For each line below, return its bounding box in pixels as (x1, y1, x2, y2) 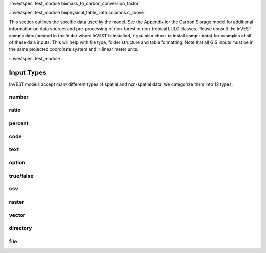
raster (9, 198, 24, 205)
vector (9, 212, 26, 218)
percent (9, 120, 29, 127)
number (9, 94, 29, 101)
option (9, 159, 25, 166)
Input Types (9, 68, 47, 76)
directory (9, 225, 32, 232)
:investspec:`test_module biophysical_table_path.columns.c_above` (9, 10, 145, 16)
